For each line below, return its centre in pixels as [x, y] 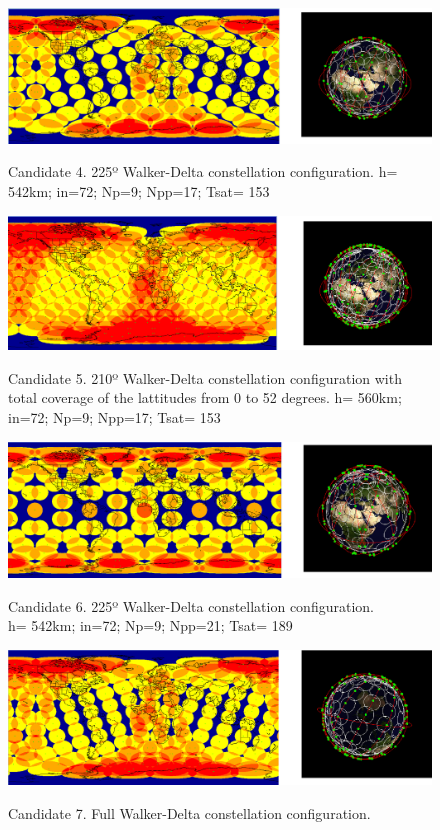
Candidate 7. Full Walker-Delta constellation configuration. [189, 812]
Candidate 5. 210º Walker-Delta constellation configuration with [205, 377]
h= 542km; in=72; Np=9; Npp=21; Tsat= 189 [150, 625]
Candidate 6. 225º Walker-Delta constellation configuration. [191, 605]
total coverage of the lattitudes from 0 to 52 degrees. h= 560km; [205, 397]
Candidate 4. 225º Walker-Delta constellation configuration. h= [203, 171]
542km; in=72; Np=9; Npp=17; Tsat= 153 [139, 191]
